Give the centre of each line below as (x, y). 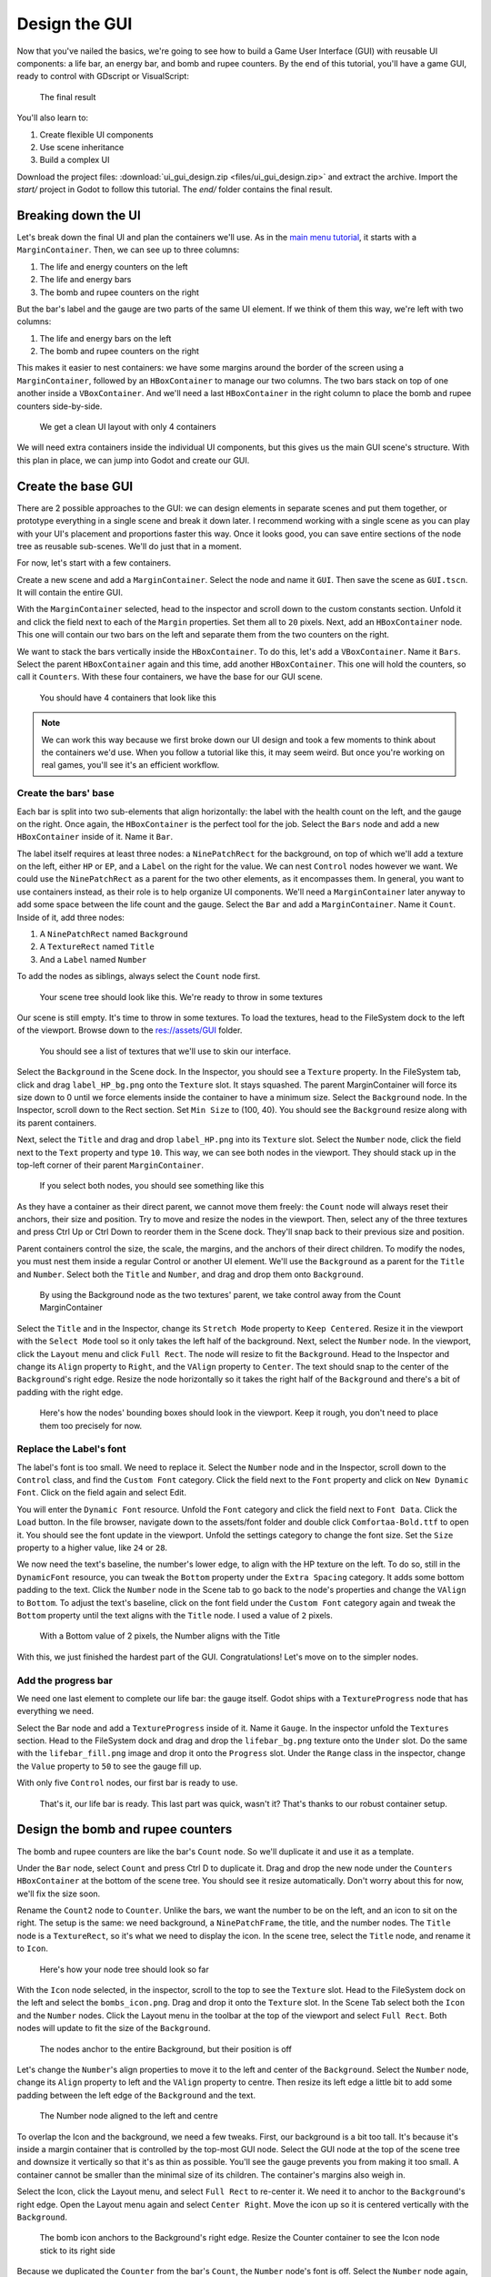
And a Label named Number (93, 959)
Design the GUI (75, 24)
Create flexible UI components (96, 134)
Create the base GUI (75, 486)
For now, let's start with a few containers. (94, 563)
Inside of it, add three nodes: (70, 917)
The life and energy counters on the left (114, 266)
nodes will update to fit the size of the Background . (114, 2028)
